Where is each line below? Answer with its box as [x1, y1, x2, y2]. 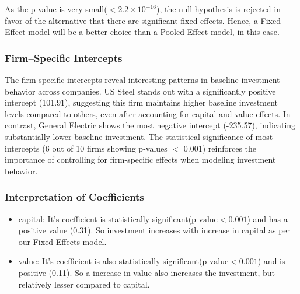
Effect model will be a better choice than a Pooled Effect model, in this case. [5, 26, 280, 38]
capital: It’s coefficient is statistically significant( [18, 212, 192, 225]
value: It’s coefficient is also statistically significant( [18, 255, 203, 267]
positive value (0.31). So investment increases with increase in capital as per [18, 224, 291, 236]
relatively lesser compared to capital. [18, 278, 150, 290]
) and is [257, 255, 285, 267]
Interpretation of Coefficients [5, 190, 144, 204]
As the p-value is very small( [5, 3, 107, 15]
